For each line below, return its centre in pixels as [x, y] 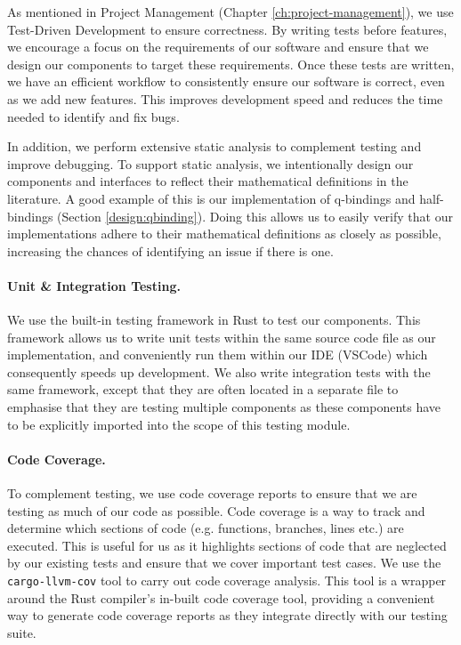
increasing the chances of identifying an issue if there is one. [170, 250]
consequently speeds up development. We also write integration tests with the [219, 371]
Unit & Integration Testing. [94, 285]
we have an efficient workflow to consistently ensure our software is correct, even [226, 81]
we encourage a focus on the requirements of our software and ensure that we [218, 47]
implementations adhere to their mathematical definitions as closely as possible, [224, 234]
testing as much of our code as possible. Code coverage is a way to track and [216, 510]
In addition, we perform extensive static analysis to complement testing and [214, 146]
